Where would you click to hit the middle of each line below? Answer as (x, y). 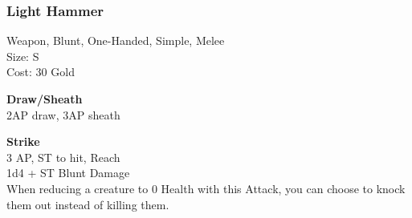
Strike (23, 141)
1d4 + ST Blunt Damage (68, 173)
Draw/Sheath (45, 99)
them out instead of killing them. (88, 204)
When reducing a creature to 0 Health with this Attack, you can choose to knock (206, 188)
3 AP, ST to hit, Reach (63, 157)
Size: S (23, 56)
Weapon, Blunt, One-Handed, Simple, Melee (116, 40)
